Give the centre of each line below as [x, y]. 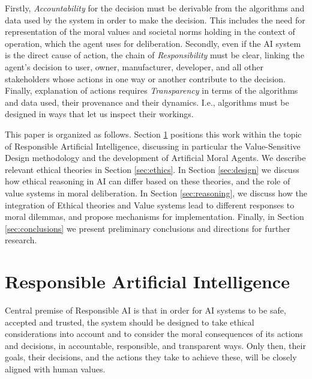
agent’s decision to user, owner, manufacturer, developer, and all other [134, 66]
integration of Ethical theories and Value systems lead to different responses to [150, 205]
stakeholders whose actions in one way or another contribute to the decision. [145, 78]
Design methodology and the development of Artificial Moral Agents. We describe [155, 158]
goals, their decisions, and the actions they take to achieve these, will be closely [151, 357]
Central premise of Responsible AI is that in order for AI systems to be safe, [145, 310]
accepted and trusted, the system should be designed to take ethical [130, 322]
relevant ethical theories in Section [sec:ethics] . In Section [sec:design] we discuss [152, 169]
